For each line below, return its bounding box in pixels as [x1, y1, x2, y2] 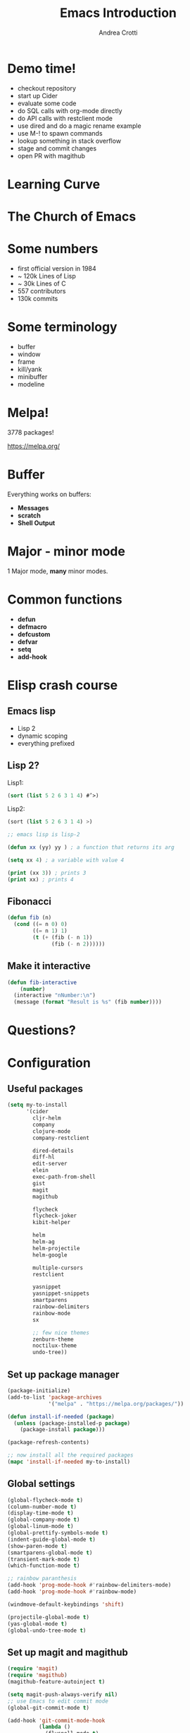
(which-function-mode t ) [7, 1562, 80, 1570]
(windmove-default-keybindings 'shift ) [7, 1601, 125, 1608]
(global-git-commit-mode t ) [7, 1704, 90, 1711]
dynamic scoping [17, 732, 68, 740]
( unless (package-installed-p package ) [13, 1419, 131, 1427]
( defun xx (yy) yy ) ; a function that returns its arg [7, 844, 175, 851]
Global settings [7, 1478, 75, 1490]
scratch [17, 511, 41, 519]
